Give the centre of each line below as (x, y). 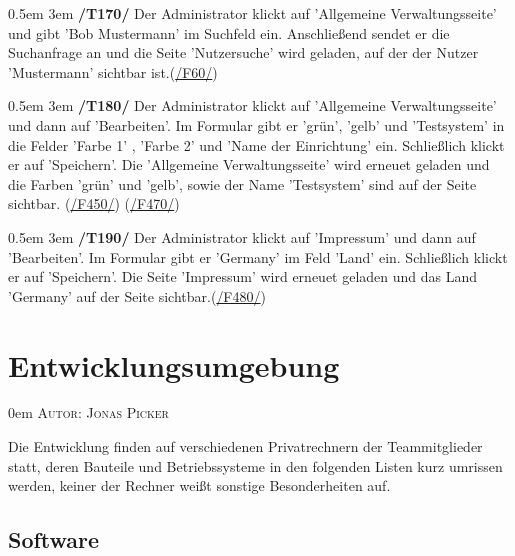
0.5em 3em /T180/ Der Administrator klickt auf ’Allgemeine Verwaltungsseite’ (252, 105)
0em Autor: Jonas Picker (88, 412)
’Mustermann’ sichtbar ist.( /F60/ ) (113, 71)
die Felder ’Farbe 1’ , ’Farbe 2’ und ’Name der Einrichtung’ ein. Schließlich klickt (256, 144)
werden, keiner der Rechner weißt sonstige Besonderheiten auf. (199, 485)
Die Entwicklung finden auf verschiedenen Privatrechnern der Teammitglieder (245, 446)
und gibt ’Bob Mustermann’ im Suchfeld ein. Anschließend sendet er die (229, 32)
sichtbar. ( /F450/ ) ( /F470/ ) (94, 203)
